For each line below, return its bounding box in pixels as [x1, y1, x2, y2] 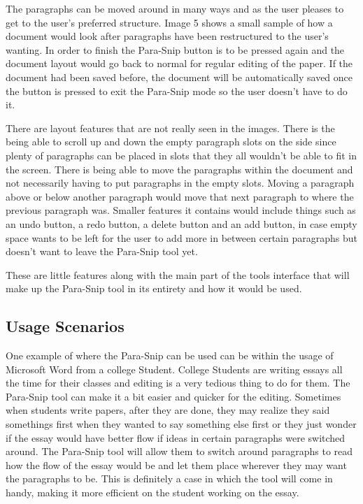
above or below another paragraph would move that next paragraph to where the [6, 189, 354, 203]
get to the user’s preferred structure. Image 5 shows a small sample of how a [6, 15, 333, 29]
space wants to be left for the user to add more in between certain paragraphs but [6, 230, 357, 245]
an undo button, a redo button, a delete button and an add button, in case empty [6, 216, 357, 231]
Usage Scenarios [6, 315, 124, 337]
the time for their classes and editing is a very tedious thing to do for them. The [6, 375, 350, 390]
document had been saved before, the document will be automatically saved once [6, 69, 353, 84]
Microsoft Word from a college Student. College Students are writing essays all [6, 361, 343, 376]
